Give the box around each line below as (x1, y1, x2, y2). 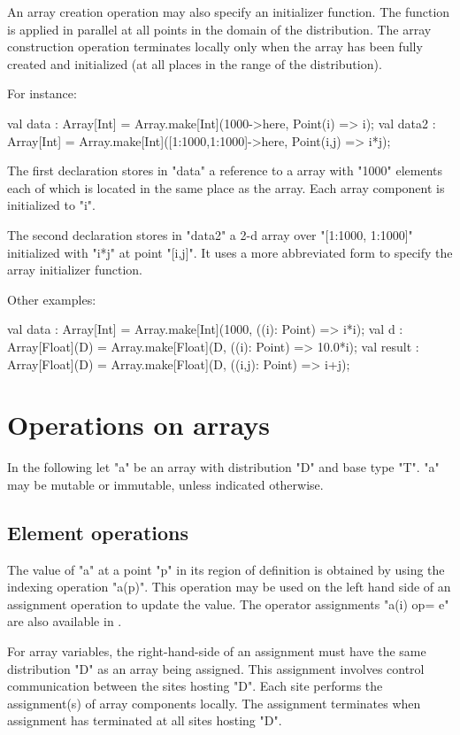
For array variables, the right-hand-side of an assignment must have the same (7, 641, 426, 660)
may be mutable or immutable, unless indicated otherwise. (7, 475, 324, 493)
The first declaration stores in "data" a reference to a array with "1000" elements (7, 161, 443, 180)
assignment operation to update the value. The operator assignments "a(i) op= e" (7, 594, 449, 613)
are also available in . (7, 612, 122, 631)
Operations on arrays (7, 406, 270, 443)
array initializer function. (7, 260, 142, 279)
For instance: (7, 84, 77, 103)
